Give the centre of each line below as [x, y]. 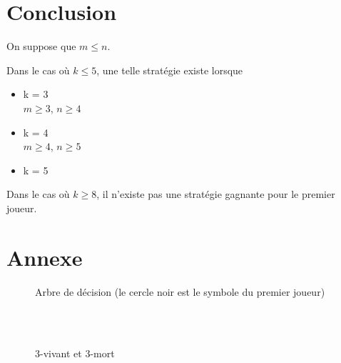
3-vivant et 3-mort [75, 353]
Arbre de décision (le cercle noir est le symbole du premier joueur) [180, 291]
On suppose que [41, 46]
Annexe [45, 257]
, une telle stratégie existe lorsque [170, 70]
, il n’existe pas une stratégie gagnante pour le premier [216, 194]
